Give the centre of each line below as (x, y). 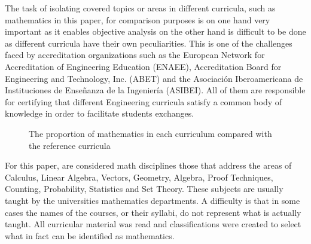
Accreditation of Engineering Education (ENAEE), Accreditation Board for (143, 66)
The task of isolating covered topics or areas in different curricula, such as (140, 8)
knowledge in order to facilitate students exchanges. (100, 113)
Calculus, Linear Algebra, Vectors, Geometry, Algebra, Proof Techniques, (139, 177)
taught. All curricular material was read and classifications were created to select (153, 224)
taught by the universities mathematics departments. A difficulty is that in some (153, 200)
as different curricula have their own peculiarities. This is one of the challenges (149, 43)
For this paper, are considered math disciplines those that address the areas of (148, 165)
